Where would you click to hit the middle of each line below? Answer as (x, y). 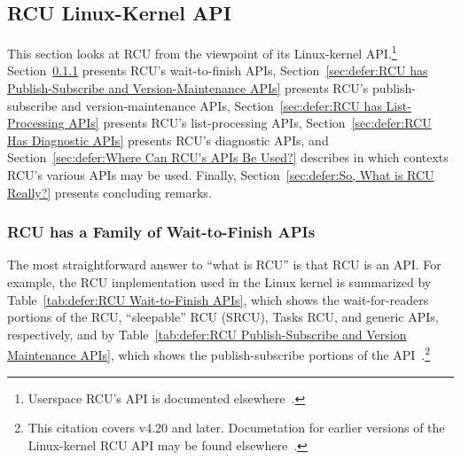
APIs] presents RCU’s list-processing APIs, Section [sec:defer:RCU (250, 123)
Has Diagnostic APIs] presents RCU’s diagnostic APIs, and (168, 140)
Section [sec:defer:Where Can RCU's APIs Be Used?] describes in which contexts (228, 157)
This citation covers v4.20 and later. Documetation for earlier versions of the (236, 428)
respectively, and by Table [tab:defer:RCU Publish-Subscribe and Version (207, 334)
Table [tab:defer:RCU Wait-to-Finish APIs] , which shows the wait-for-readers (218, 299)
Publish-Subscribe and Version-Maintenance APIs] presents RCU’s (188, 88)
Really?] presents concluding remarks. (109, 192)
